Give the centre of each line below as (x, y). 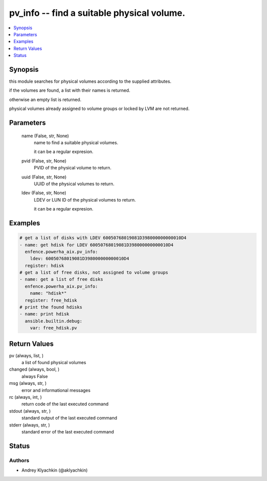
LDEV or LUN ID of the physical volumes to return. (85, 200)
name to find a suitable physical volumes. (76, 142)
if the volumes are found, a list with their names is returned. (70, 90)
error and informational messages (56, 390)
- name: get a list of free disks (61, 279)
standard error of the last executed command (68, 431)
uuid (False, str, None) (44, 177)
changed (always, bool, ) (34, 370)
